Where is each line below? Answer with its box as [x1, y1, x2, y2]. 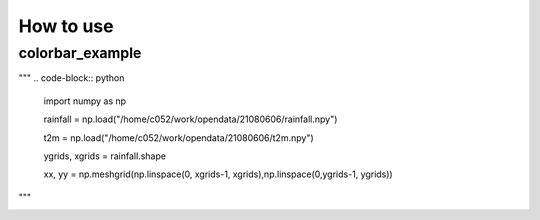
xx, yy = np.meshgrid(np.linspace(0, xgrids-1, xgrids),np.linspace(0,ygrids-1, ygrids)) [43, 168, 394, 180]
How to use [18, 15, 114, 37]
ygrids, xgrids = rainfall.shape [43, 150, 167, 162]
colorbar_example [18, 44, 142, 62]
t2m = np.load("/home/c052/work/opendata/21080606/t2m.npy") [43, 131, 314, 144]
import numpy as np [43, 95, 127, 107]
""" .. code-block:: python [18, 72, 125, 84]
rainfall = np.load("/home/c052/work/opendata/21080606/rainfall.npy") [43, 113, 338, 125]
